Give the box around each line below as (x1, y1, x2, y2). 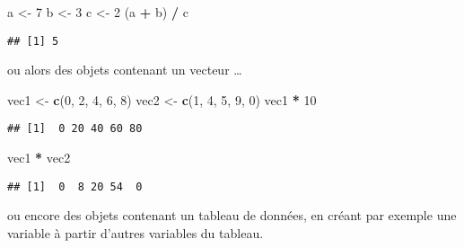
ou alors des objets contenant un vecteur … (7, 60, 242, 79)
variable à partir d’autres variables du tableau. (7, 223, 264, 242)
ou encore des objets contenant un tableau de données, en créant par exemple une (7, 206, 457, 225)
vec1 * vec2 (7, 148, 71, 167)
